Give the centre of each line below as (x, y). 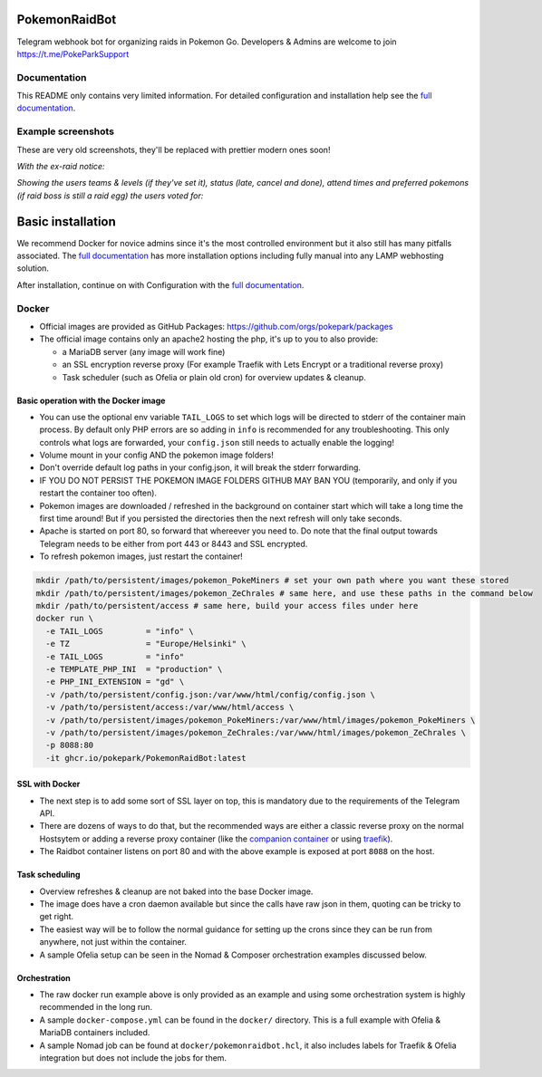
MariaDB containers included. (95, 1033)
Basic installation (67, 221)
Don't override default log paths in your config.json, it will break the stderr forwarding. (200, 467)
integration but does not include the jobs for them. (133, 1058)
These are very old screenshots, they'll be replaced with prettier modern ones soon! (174, 149)
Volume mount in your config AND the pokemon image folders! (156, 455)
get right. (57, 917)
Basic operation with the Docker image (91, 400)
